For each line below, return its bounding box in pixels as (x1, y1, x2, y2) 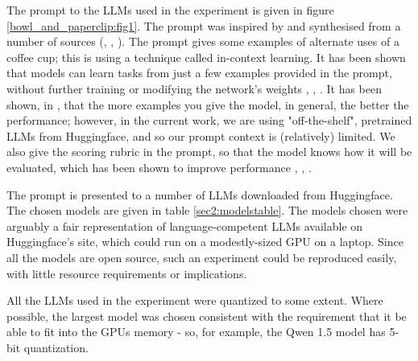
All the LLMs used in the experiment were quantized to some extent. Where (6, 292, 383, 309)
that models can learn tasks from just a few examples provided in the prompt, (6, 64, 392, 81)
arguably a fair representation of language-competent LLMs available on (6, 217, 363, 234)
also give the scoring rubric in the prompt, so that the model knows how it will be (6, 143, 412, 160)
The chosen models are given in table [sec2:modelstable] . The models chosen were (6, 202, 408, 219)
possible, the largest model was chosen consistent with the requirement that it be (6, 307, 407, 324)
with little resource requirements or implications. (6, 265, 247, 281)
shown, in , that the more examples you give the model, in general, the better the (6, 96, 409, 113)
